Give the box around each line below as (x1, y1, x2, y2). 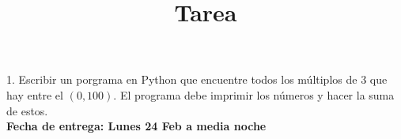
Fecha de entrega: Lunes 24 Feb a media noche (6, 118, 267, 134)
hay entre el (6, 86, 63, 103)
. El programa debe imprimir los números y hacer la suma (113, 86, 395, 103)
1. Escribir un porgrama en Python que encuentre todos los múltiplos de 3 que (6, 71, 388, 88)
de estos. (6, 102, 48, 118)
